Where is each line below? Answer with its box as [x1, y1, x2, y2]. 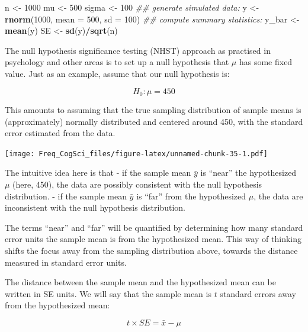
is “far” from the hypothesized [136, 189, 246, 202]
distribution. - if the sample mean [5, 189, 127, 202]
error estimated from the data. [5, 127, 115, 139]
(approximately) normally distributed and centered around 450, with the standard [5, 115, 303, 127]
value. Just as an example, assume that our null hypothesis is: [5, 67, 230, 79]
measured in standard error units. [5, 256, 127, 268]
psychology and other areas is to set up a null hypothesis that [5, 56, 229, 68]
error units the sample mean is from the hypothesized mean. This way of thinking [5, 233, 302, 245]
